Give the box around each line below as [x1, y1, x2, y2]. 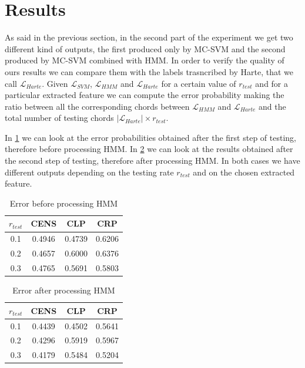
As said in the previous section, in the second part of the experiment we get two [5, 31, 293, 43]
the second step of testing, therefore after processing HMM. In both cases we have [5, 154, 300, 167]
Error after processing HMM [12, 284, 115, 296]
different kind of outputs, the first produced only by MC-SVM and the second [5, 42, 286, 55]
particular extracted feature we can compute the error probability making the [5, 89, 284, 101]
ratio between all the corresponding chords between [5, 100, 190, 112]
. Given [42, 77, 68, 89]
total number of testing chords [5, 112, 114, 124]
